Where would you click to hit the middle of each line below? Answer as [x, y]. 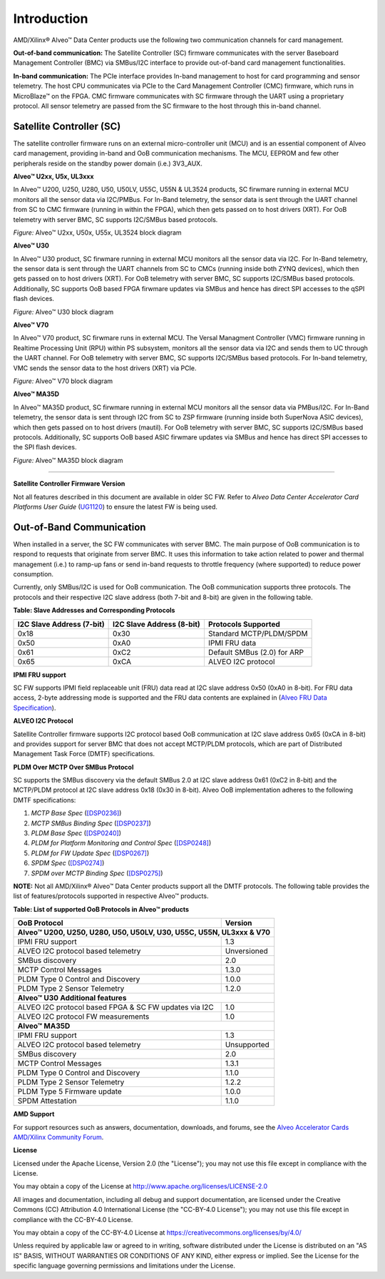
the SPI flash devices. [45, 447]
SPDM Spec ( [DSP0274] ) [68, 863]
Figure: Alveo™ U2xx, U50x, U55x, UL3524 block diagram [97, 233]
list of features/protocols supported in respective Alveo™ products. [111, 896]
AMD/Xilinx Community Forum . [58, 1137]
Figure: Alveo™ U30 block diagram [63, 312]
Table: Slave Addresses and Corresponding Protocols [94, 611]
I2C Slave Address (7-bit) [61, 624]
